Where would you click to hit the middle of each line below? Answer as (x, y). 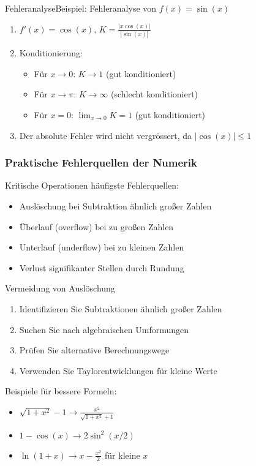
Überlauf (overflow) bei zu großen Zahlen (96, 226)
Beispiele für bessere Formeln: (61, 391)
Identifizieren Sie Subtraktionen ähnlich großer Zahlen (121, 308)
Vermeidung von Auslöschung (60, 288)
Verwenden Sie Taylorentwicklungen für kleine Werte (118, 370)
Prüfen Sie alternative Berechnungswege (94, 350)
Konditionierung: (51, 53)
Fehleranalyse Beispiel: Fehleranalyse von (81, 8)
